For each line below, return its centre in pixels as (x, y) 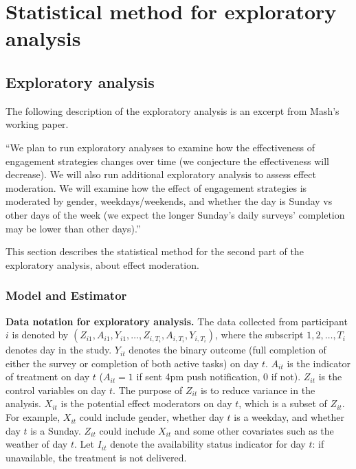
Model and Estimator (66, 295)
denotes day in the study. (59, 350)
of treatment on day (48, 377)
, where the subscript (259, 335)
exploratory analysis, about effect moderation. (102, 264)
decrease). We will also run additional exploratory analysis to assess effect (161, 174)
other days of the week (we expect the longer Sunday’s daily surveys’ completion (175, 214)
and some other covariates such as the (254, 430)
